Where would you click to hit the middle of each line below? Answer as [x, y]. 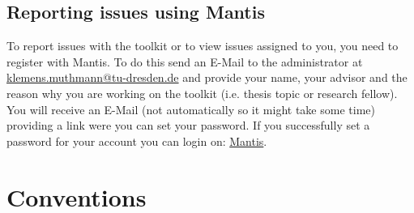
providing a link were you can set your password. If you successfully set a [188, 125]
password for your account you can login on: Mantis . [137, 141]
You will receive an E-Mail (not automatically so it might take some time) [191, 109]
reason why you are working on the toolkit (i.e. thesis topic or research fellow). [202, 93]
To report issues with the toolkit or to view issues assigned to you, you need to [203, 46]
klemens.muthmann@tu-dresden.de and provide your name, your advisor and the [207, 77]
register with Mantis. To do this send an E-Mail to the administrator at [185, 61]
